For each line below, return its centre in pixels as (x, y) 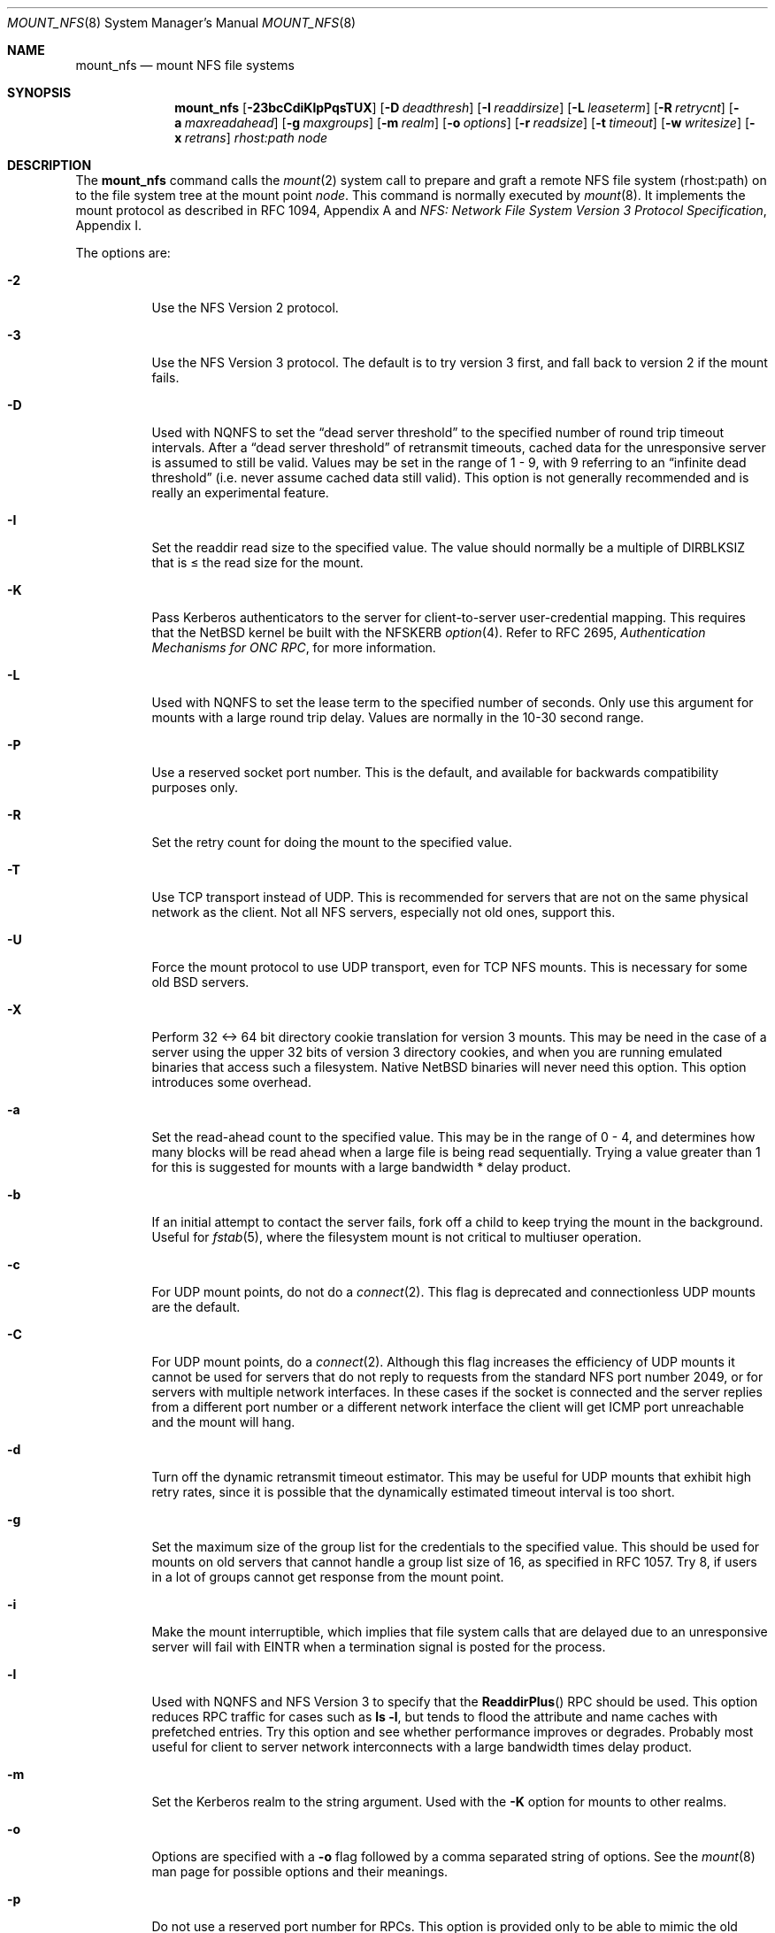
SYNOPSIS (39, 92)
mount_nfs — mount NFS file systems (185, 65)
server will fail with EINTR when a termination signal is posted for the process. (379, 1647)
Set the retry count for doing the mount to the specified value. (332, 842)
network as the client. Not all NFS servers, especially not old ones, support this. (384, 912)
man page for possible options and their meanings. (300, 1871)
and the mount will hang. (223, 1422)
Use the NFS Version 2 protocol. (245, 308)
